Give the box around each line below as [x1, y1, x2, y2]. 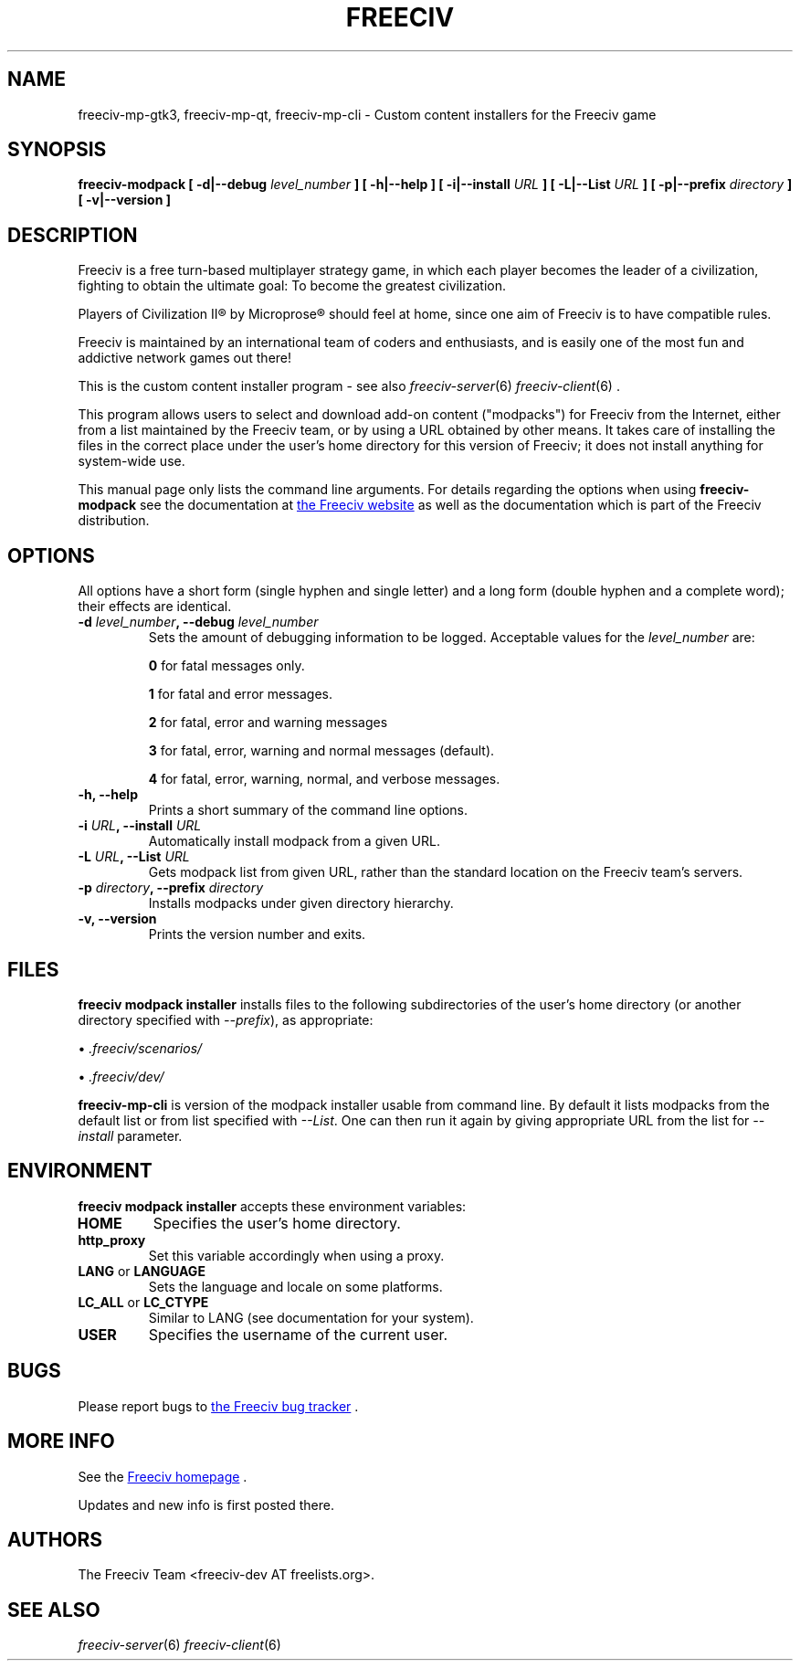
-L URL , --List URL [78, 849, 190, 865]
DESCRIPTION [7, 223, 138, 247]
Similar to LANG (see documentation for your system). [148, 1309, 474, 1325]
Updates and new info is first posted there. [78, 1496, 334, 1513]
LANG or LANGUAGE [78, 1262, 205, 1279]
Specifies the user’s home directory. [153, 1213, 401, 1232]
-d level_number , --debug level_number [78, 614, 319, 630]
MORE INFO [7, 1430, 115, 1453]
